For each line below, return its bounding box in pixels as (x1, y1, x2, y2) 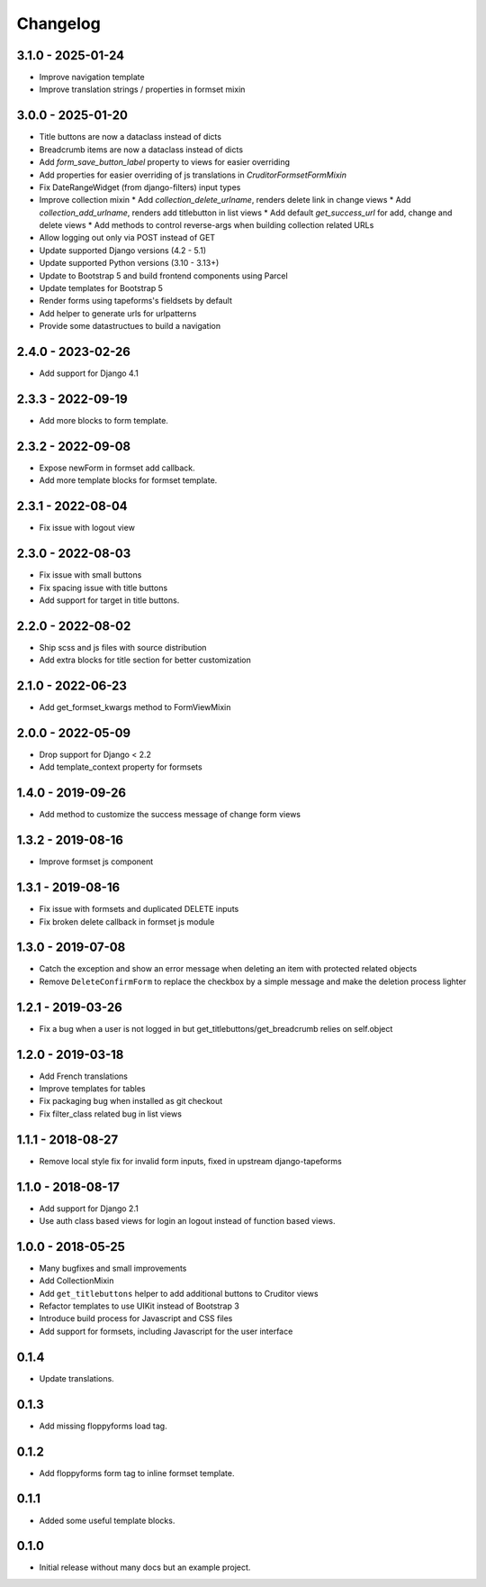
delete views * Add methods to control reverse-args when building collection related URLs (39, 220, 374, 231)
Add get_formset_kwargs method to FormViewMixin (39, 702, 231, 713)
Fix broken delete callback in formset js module (39, 916, 215, 927)
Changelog (16, 14, 101, 33)
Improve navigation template (39, 72, 145, 83)
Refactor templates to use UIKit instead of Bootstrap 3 (39, 1300, 240, 1311)
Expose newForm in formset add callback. (39, 462, 195, 473)
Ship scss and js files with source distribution (39, 642, 207, 652)
